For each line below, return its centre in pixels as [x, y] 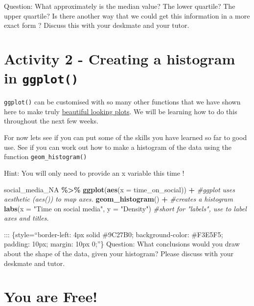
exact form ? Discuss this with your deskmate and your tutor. [97, 25]
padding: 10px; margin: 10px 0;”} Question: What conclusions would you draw [122, 244]
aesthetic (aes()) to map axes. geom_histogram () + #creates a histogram [118, 199]
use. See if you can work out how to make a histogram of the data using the [118, 147]
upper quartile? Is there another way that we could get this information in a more [127, 15]
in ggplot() [41, 78]
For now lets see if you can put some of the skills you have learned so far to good [126, 137]
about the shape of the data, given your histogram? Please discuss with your [119, 254]
